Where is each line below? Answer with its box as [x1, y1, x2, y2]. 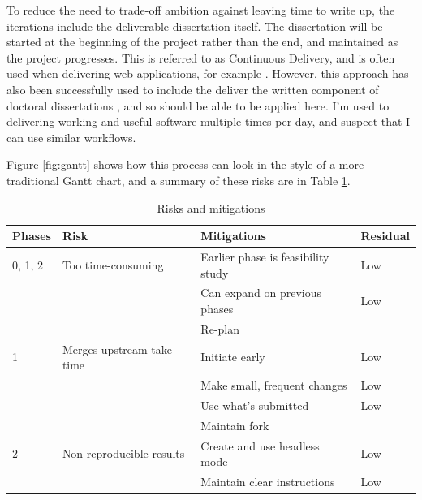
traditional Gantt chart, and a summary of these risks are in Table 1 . [6, 171, 351, 188]
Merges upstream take [62, 340, 173, 357]
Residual [360, 227, 410, 244]
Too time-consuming [62, 256, 164, 273]
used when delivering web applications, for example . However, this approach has [6, 65, 409, 82]
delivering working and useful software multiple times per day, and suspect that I [6, 113, 411, 130]
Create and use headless [200, 437, 320, 454]
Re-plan [200, 320, 240, 337]
